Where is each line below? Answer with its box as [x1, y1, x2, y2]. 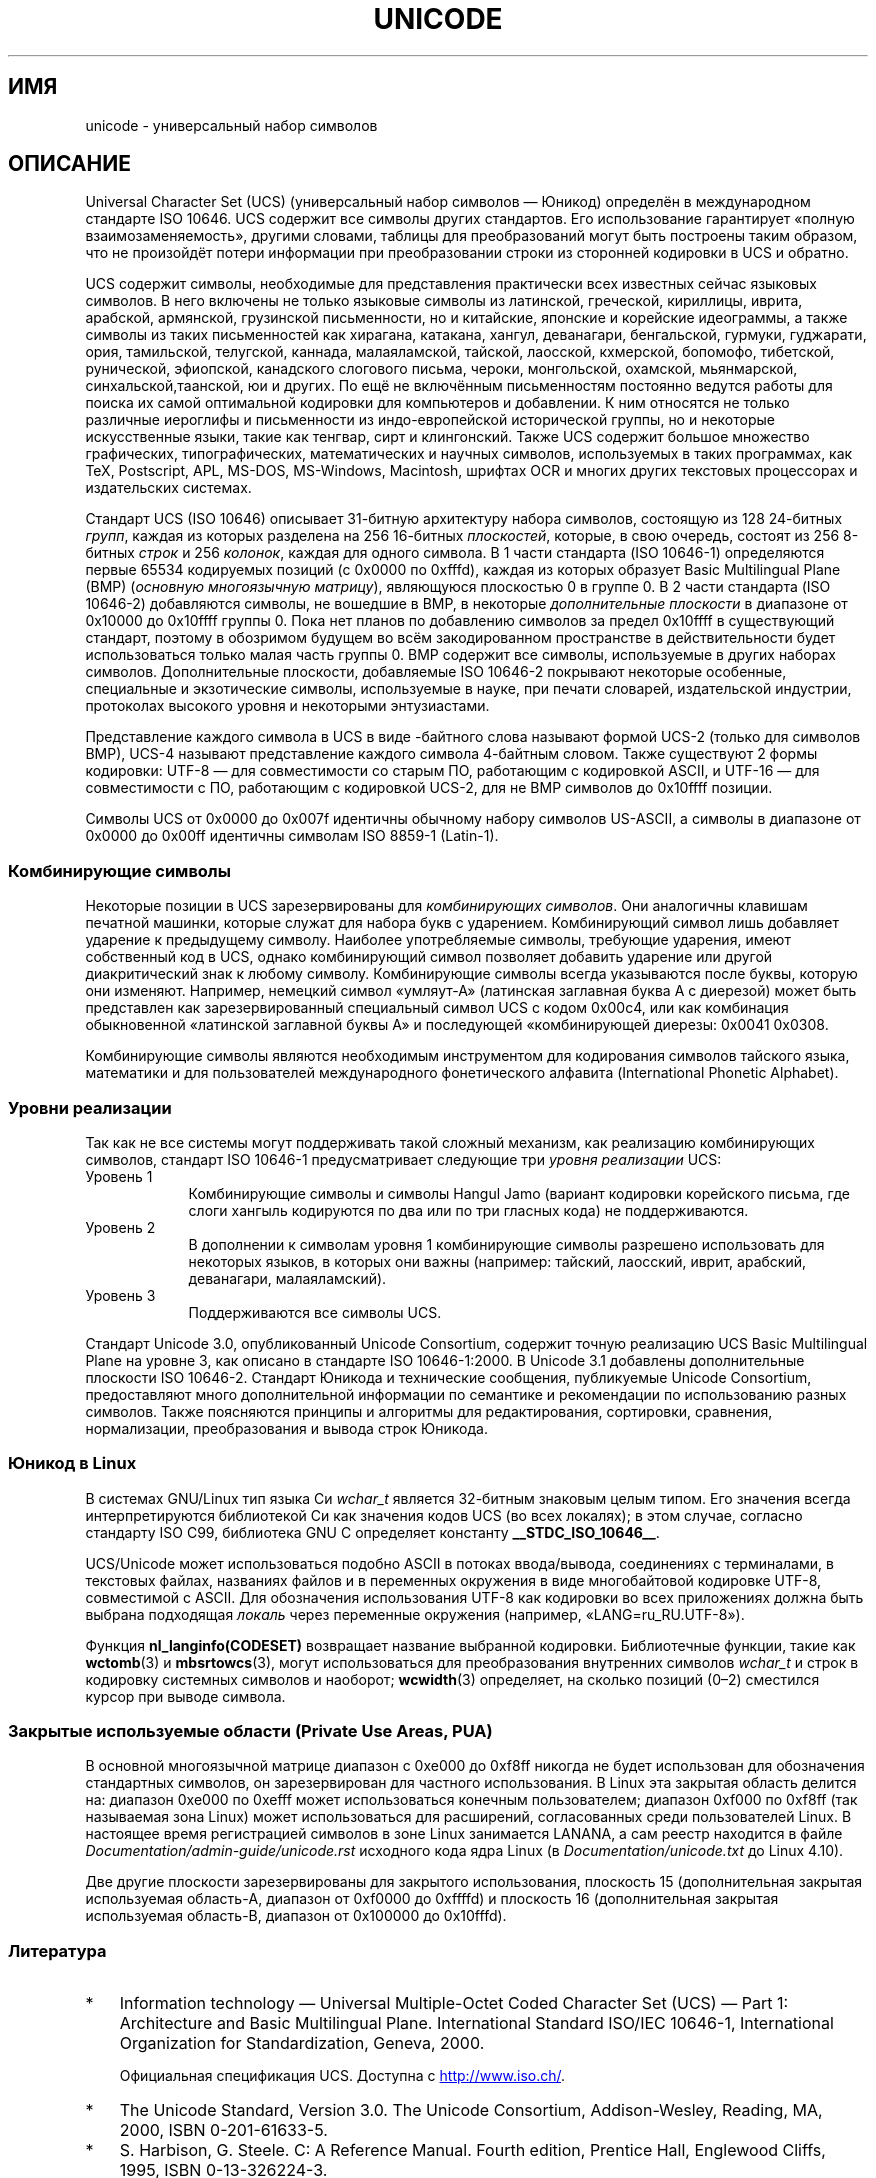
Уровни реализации [8, 1097, 172, 1118]
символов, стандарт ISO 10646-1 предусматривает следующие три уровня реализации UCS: [85, 1150, 722, 1168]
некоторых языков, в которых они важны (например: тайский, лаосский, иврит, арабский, [188, 1252, 806, 1270]
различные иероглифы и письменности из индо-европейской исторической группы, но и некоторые [85, 411, 775, 429]
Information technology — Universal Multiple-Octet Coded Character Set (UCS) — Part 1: [119, 1993, 789, 2014]
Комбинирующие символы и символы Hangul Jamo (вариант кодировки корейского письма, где [188, 1184, 850, 1202]
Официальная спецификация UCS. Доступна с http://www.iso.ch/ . [119, 2067, 566, 2085]
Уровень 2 [85, 1218, 156, 1236]
